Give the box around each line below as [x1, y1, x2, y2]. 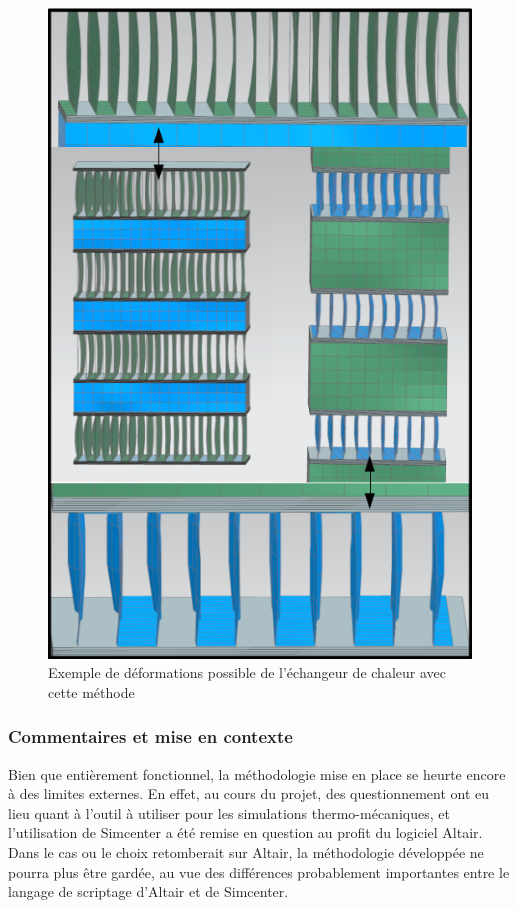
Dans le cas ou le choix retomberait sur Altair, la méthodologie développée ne [8, 842, 484, 862]
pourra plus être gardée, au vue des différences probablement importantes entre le [8, 861, 510, 882]
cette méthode [48, 681, 135, 702]
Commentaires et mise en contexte [8, 724, 293, 749]
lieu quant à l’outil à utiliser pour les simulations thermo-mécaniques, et [8, 802, 450, 823]
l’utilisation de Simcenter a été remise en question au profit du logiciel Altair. [8, 822, 483, 843]
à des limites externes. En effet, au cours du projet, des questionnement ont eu [8, 783, 490, 804]
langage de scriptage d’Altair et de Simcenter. [8, 881, 289, 902]
